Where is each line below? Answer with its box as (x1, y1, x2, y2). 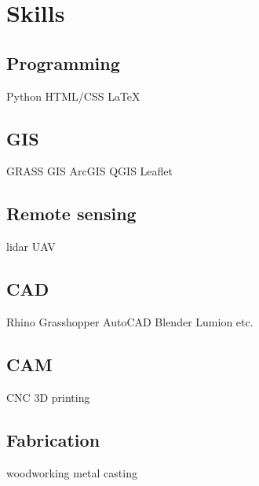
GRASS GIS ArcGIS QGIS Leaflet (6, 163, 173, 179)
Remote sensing (6, 201, 137, 226)
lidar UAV (6, 238, 56, 255)
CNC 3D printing (6, 388, 90, 405)
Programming (6, 50, 120, 75)
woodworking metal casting (6, 464, 137, 480)
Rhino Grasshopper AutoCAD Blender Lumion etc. (6, 313, 254, 330)
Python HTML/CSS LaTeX (6, 87, 140, 104)
